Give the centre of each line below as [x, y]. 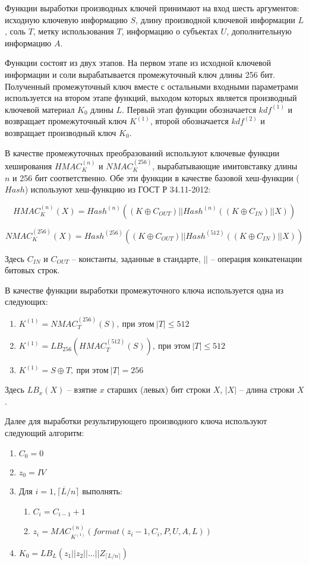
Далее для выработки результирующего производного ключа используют [136, 421]
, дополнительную [259, 31]
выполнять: [102, 491]
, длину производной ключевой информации [215, 19]
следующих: [26, 302]
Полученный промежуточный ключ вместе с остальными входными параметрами [152, 86]
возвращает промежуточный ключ [66, 121]
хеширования [29, 165]
